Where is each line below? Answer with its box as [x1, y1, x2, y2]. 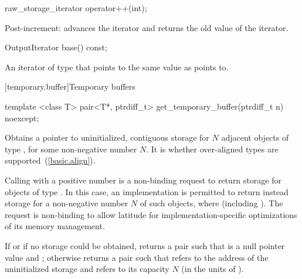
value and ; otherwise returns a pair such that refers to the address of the [5, 251, 269, 263]
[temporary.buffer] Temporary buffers [5, 80, 135, 93]
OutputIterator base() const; [5, 41, 107, 53]
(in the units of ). [181, 263, 244, 275]
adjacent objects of [221, 131, 289, 144]
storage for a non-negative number [5, 197, 128, 209]
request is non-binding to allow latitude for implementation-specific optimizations [5, 208, 297, 220]
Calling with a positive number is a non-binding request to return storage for [5, 173, 281, 186]
